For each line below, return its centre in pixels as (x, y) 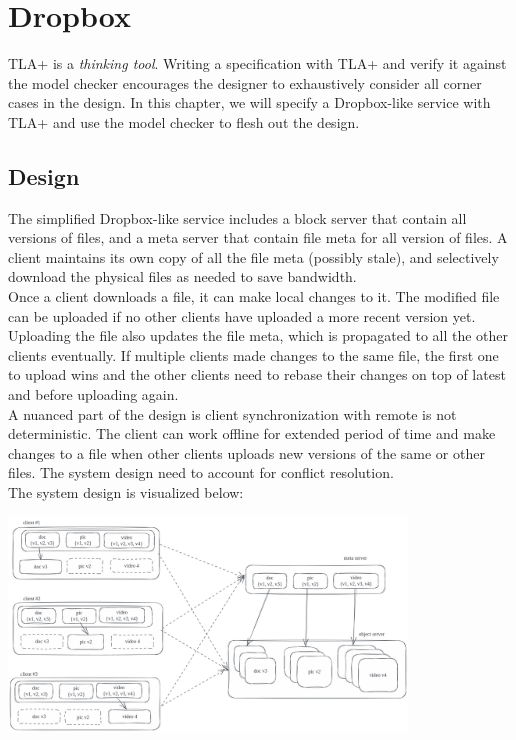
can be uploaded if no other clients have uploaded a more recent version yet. (242, 315)
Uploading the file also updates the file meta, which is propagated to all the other (258, 335)
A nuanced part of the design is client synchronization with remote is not (232, 413)
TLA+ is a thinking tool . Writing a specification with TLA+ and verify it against (257, 63)
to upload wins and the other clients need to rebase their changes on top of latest (257, 374)
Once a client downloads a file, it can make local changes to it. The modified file (254, 296)
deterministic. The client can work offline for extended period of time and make (252, 433)
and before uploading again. (93, 394)
